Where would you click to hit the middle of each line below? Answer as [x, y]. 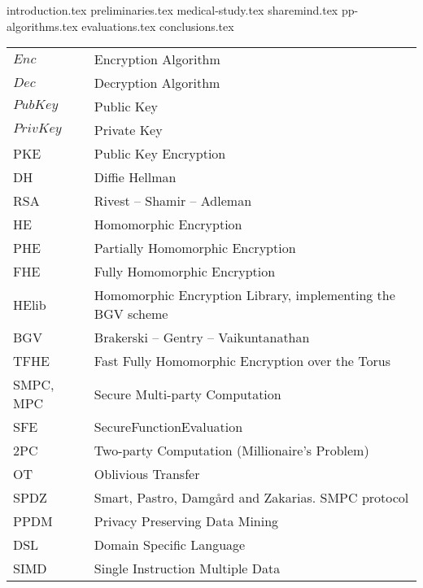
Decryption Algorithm [157, 83]
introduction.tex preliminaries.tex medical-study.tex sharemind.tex [172, 10]
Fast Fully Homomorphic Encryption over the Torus [242, 361]
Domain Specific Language [170, 545]
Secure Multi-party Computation [188, 394]
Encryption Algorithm [157, 59]
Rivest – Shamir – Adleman [173, 201]
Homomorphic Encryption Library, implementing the [244, 295]
